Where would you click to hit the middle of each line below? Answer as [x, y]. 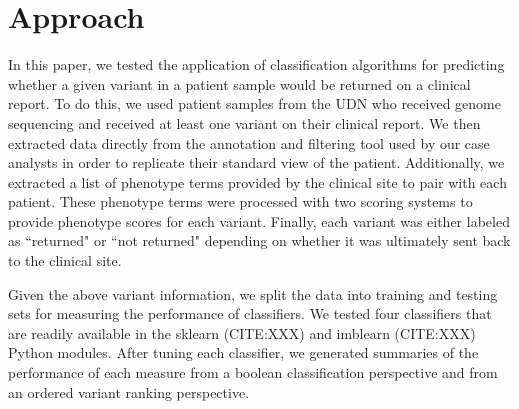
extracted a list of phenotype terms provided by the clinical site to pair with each [257, 181]
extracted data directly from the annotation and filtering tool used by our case [249, 142]
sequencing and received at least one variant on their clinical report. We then [244, 122]
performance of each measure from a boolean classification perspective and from [253, 372]
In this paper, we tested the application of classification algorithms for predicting [256, 64]
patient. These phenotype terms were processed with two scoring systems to [240, 201]
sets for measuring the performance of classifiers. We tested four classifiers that [250, 313]
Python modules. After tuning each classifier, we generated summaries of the [243, 352]
